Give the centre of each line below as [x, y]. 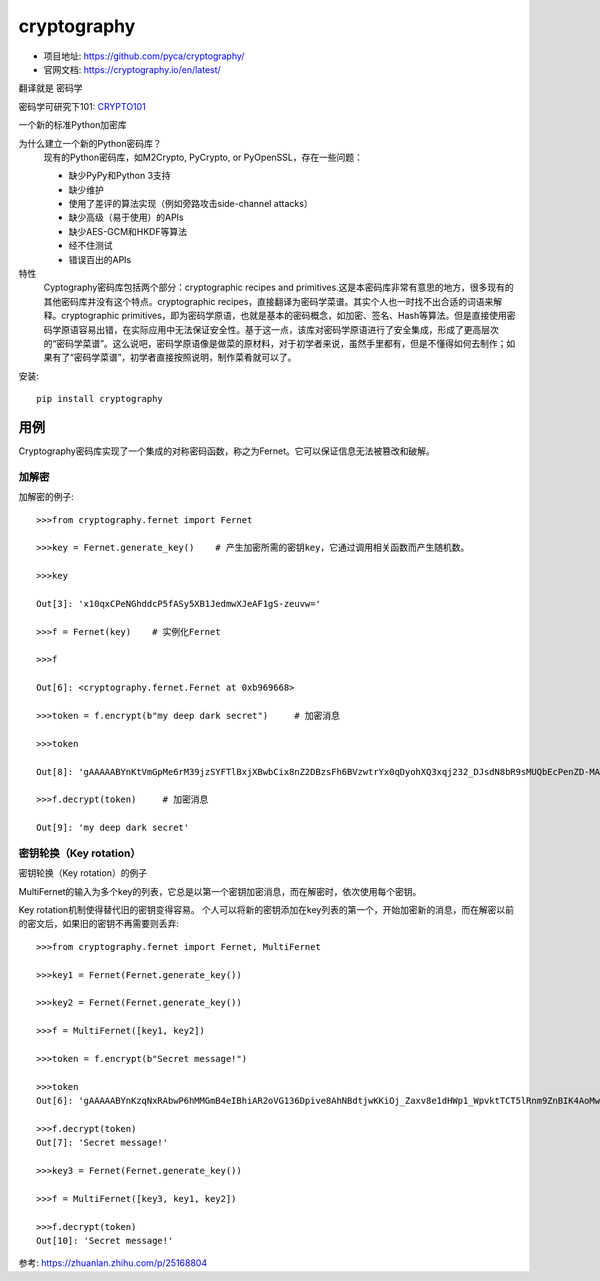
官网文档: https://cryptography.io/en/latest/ [132, 69]
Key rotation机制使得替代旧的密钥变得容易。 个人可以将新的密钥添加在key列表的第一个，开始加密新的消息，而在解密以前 [266, 910]
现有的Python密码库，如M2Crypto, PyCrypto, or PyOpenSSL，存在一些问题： [203, 157]
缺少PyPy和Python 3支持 [119, 176]
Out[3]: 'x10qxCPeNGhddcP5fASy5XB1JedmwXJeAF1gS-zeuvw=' [179, 603]
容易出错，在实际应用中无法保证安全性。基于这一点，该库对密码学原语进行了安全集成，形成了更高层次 [288, 329]
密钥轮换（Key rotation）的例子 [83, 873]
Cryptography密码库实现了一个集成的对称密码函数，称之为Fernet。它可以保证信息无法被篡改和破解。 [226, 451]
